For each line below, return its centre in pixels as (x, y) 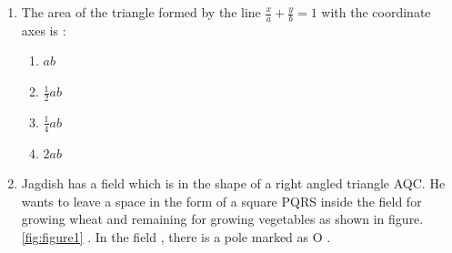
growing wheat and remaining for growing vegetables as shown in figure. (222, 219)
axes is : (44, 30)
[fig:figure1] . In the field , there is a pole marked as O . (176, 237)
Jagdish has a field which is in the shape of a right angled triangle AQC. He (233, 183)
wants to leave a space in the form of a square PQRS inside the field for (221, 201)
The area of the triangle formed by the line (141, 12)
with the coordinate (376, 12)
